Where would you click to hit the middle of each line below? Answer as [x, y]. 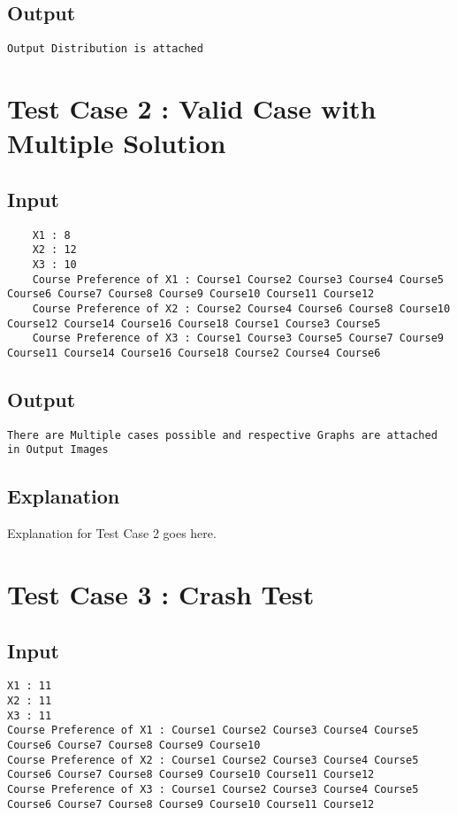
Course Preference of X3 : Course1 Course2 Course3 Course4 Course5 [213, 790]
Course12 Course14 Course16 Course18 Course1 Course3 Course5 [194, 323]
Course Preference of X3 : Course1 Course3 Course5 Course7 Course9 [238, 338]
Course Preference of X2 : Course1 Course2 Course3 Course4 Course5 [213, 760]
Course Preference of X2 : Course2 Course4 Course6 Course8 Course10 [241, 308]
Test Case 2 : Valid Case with [192, 108]
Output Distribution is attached [105, 49]
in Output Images [58, 450]
